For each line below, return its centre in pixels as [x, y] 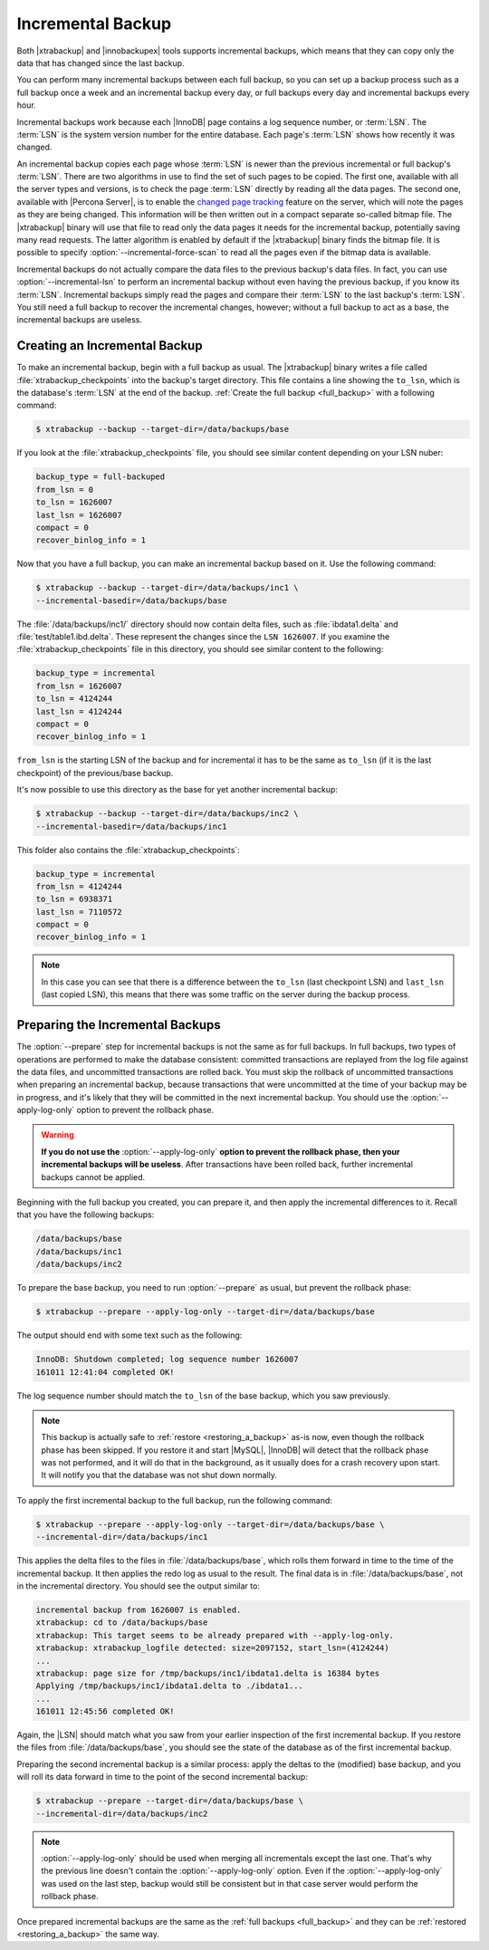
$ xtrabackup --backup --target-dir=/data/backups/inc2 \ [167, 814]
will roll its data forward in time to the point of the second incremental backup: [162, 1777]
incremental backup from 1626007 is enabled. [139, 1609]
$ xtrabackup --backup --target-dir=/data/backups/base [163, 429]
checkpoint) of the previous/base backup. [95, 773]
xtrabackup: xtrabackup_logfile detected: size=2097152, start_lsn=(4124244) [212, 1648]
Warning [58, 1135]
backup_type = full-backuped [101, 477]
